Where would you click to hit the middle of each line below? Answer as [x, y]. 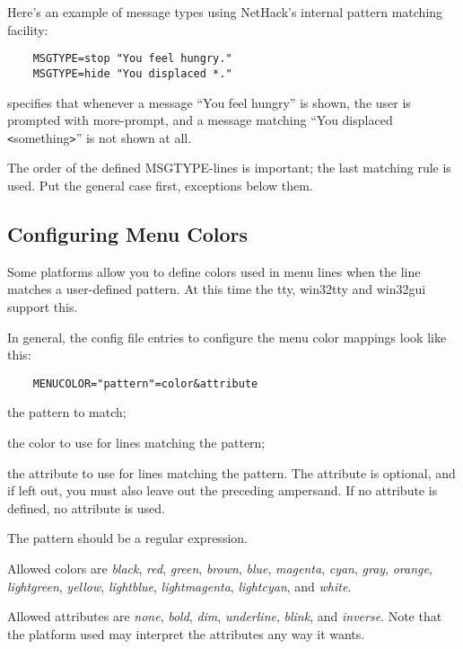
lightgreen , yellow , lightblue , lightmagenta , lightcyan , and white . [179, 586]
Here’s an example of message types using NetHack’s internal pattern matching [225, 12]
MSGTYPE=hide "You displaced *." [132, 73]
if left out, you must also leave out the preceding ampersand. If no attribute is [223, 490]
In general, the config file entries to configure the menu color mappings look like [227, 337]
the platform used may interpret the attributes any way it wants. [186, 633]
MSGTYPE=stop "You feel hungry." [132, 59]
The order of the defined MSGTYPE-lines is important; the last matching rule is [229, 168]
